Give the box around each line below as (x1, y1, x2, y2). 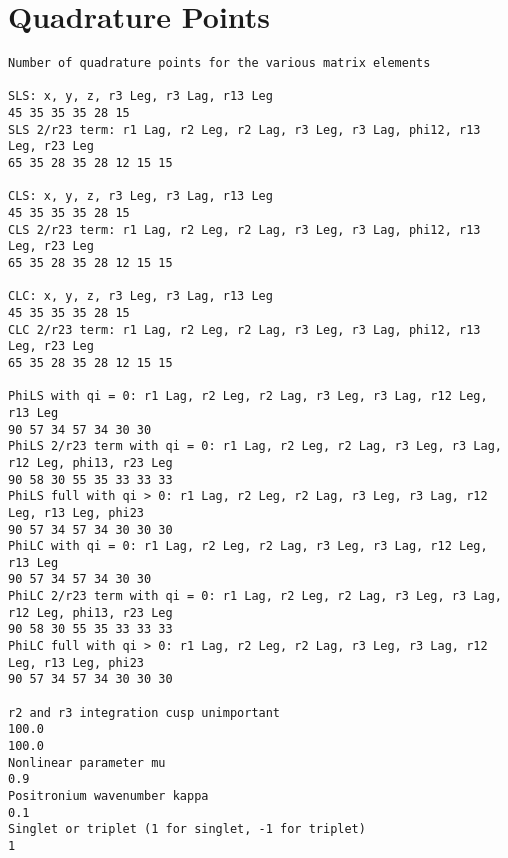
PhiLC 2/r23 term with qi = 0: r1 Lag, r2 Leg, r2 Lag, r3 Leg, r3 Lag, (8, 589, 502, 604)
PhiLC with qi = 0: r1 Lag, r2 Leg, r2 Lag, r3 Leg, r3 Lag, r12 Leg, (8, 539, 488, 554)
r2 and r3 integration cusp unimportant (8, 705, 281, 720)
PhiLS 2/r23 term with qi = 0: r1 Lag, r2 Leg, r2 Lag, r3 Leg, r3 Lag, (8, 439, 502, 454)
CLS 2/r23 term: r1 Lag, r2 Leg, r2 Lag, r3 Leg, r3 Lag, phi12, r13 (8, 222, 481, 237)
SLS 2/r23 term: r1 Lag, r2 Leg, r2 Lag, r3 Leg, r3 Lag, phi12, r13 (8, 122, 481, 137)
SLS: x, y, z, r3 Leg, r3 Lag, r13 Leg (8, 89, 273, 104)
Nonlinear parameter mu (8, 755, 166, 770)
